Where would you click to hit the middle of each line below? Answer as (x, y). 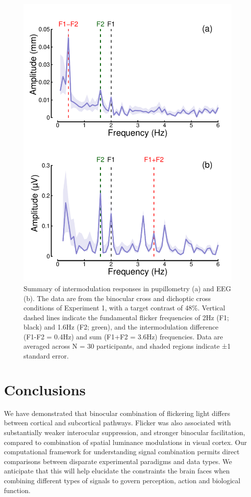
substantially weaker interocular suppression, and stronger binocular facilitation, (125, 432)
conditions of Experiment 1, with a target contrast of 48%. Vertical (125, 308)
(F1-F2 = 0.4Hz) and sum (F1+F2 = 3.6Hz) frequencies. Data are (123, 336)
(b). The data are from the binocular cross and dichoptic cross (117, 298)
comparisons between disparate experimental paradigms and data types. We (118, 461)
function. (17, 490)
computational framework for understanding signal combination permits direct (122, 452)
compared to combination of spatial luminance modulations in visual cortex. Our (125, 442)
